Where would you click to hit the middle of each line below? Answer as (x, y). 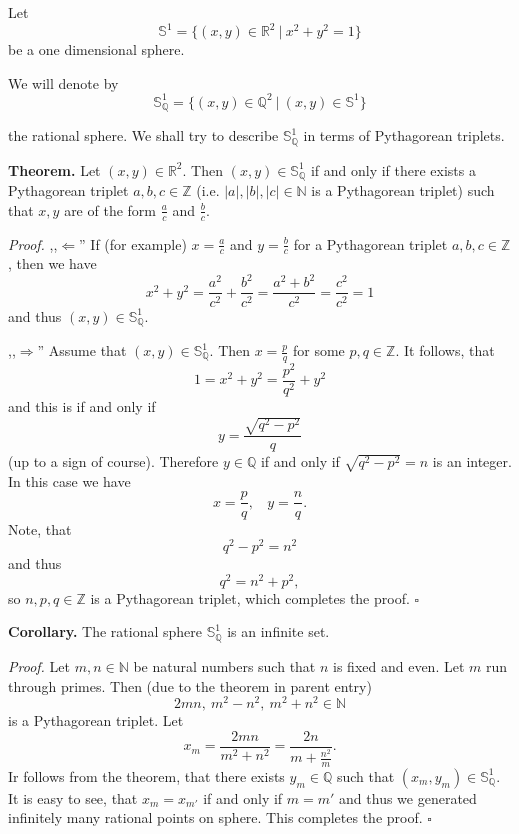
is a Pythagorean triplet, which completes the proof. (250, 597)
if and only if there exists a (393, 169)
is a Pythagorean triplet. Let (96, 720)
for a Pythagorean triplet (370, 243)
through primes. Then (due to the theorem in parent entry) (190, 685)
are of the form (110, 209)
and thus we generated (408, 797)
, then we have (52, 263)
